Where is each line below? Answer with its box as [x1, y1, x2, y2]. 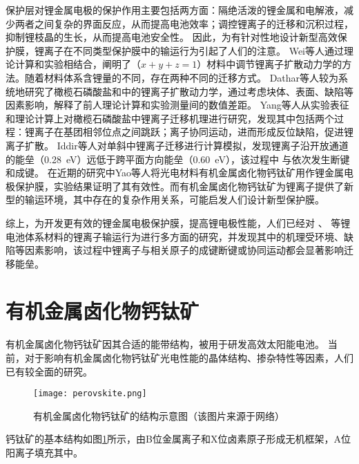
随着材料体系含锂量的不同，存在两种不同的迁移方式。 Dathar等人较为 [24, 70, 339, 84]
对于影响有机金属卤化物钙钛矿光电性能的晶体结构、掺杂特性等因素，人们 [24, 351, 353, 364]
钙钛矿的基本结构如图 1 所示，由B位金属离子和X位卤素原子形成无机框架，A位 [6, 431, 351, 446]
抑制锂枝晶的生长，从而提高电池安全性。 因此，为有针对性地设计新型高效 [6, 30, 338, 44]
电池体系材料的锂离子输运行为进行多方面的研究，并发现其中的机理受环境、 [6, 229, 344, 243]
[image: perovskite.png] [33, 389, 147, 399]
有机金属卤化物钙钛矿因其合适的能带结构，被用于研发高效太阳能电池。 [6, 337, 324, 351]
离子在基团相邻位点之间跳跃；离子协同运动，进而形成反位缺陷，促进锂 [34, 124, 353, 139]
